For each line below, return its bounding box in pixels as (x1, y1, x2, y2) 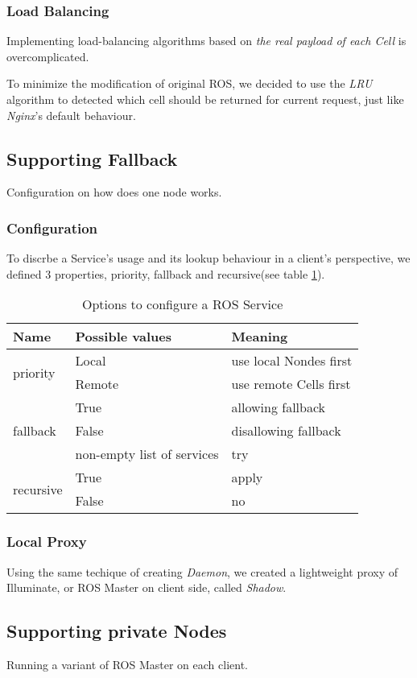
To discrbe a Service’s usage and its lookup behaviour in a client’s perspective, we (6, 250, 411, 267)
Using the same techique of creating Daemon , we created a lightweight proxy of (6, 563, 398, 580)
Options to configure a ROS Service (81, 295, 283, 314)
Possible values (75, 327, 171, 346)
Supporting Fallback (6, 146, 178, 171)
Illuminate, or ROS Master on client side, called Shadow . (6, 579, 287, 596)
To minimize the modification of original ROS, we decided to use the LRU (6, 75, 373, 92)
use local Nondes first (231, 351, 353, 370)
